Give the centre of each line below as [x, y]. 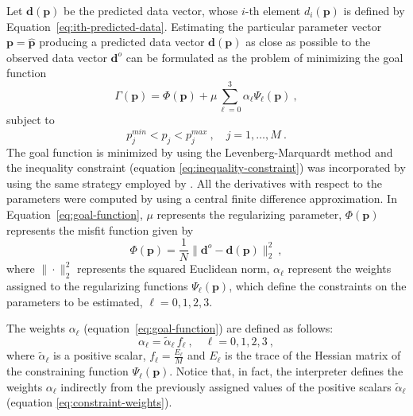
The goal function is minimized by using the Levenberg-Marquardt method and [200, 152]
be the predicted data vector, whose [151, 10]
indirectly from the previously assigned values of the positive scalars [226, 386]
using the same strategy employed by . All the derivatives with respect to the [194, 183]
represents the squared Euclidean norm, [173, 268]
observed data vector [57, 57]
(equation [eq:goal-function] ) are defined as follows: [208, 328]
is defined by [374, 10]
